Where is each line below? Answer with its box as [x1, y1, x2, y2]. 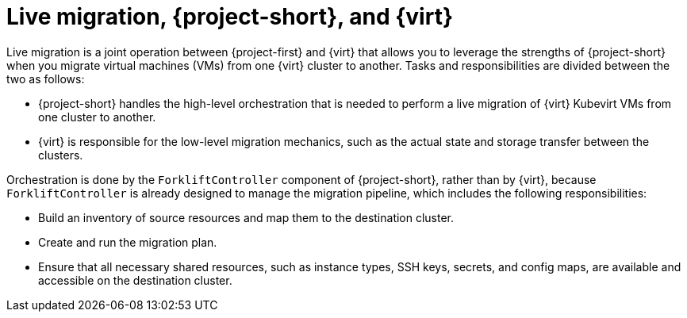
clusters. [38, 148, 83, 162]
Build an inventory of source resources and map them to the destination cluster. [38, 210, 455, 224]
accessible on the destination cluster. [38, 273, 232, 287]
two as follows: [6, 71, 85, 86]
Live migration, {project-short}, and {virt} [6, 3, 454, 30]
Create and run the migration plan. [38, 235, 217, 249]
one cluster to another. [38, 109, 156, 124]
